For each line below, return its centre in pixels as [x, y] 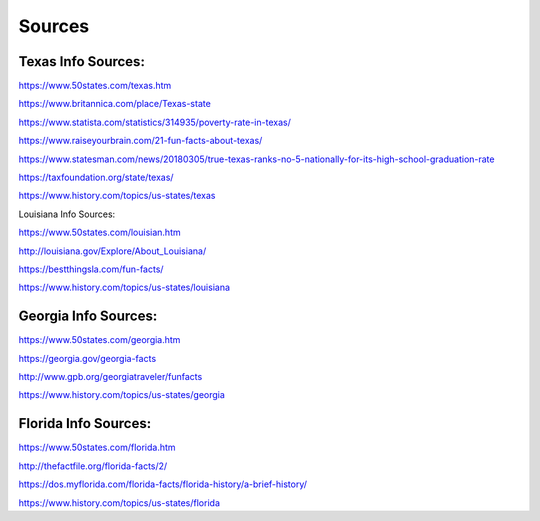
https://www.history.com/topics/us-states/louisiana [124, 287]
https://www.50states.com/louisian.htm [99, 232]
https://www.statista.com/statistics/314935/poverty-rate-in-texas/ [155, 122]
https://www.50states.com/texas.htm [95, 86]
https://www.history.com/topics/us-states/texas [117, 196]
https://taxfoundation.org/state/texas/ [96, 177]
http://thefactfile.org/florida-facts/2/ [93, 466]
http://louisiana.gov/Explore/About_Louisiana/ [112, 251]
